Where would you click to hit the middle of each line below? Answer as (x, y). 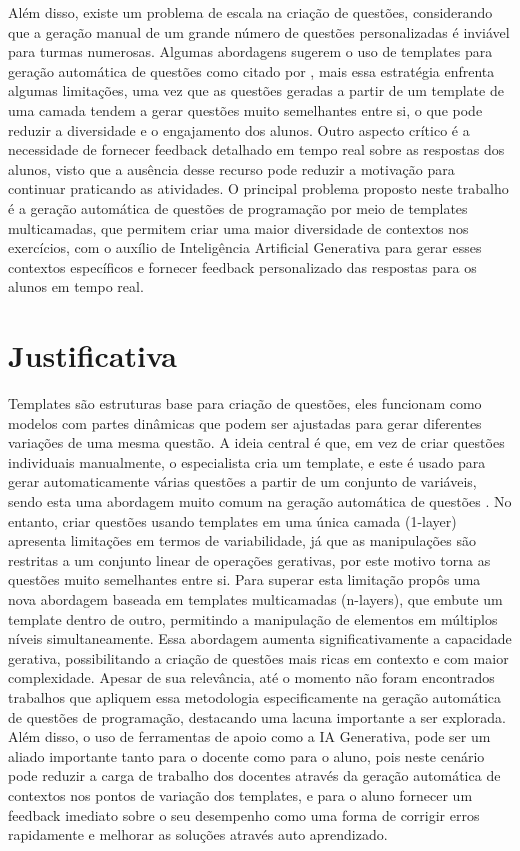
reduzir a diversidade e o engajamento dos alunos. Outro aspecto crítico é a (239, 129)
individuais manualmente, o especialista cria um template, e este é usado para (247, 461)
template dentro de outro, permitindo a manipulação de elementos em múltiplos (253, 618)
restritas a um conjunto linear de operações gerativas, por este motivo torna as (249, 559)
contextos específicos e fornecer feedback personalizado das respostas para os (242, 266)
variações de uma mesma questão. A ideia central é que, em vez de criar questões (256, 442)
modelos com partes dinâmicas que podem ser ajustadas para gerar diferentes (245, 422)
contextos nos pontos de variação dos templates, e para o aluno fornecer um (240, 794)
